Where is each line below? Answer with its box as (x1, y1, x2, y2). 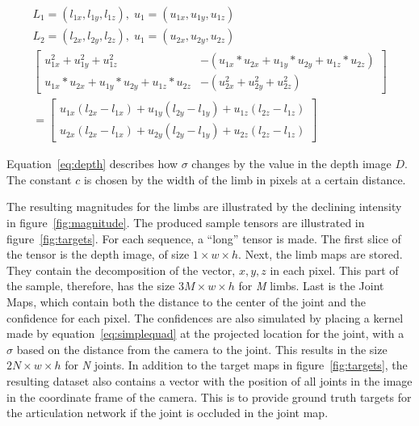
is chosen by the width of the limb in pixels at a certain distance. (83, 171, 406, 188)
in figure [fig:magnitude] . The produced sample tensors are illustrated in (6, 214, 365, 231)
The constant (6, 171, 72, 188)
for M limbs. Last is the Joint (238, 277, 384, 294)
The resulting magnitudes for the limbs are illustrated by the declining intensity (6, 198, 402, 215)
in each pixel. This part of (270, 261, 399, 278)
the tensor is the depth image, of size (6, 246, 190, 263)
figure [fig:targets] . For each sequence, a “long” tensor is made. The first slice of (6, 230, 401, 247)
